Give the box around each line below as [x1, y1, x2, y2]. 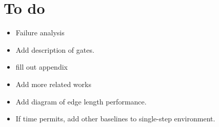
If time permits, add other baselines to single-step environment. [15, 113, 215, 124]
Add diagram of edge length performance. [15, 96, 147, 107]
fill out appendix [15, 61, 68, 72]
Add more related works [15, 78, 91, 89]
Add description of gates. [15, 44, 94, 55]
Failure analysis [15, 27, 65, 38]
